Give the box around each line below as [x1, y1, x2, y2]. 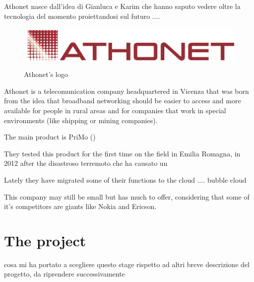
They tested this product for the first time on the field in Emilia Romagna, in [4, 148, 241, 158]
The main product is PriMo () [4, 132, 96, 142]
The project [4, 230, 86, 250]
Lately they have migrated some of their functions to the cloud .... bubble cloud [4, 174, 247, 185]
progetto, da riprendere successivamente [4, 269, 125, 279]
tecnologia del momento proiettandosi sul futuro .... [4, 10, 160, 21]
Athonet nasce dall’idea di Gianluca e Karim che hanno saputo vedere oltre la [4, 1, 241, 11]
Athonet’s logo [24, 69, 68, 79]
